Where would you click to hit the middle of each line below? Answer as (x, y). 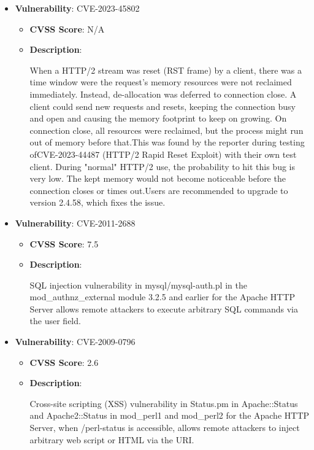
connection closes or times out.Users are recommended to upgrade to (159, 190)
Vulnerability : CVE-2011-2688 (75, 223)
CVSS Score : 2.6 (64, 362)
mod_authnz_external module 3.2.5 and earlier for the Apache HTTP (163, 297)
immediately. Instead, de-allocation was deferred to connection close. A (163, 94)
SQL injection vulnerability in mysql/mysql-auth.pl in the (138, 285)
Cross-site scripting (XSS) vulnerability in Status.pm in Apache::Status (164, 403)
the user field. (55, 321)
